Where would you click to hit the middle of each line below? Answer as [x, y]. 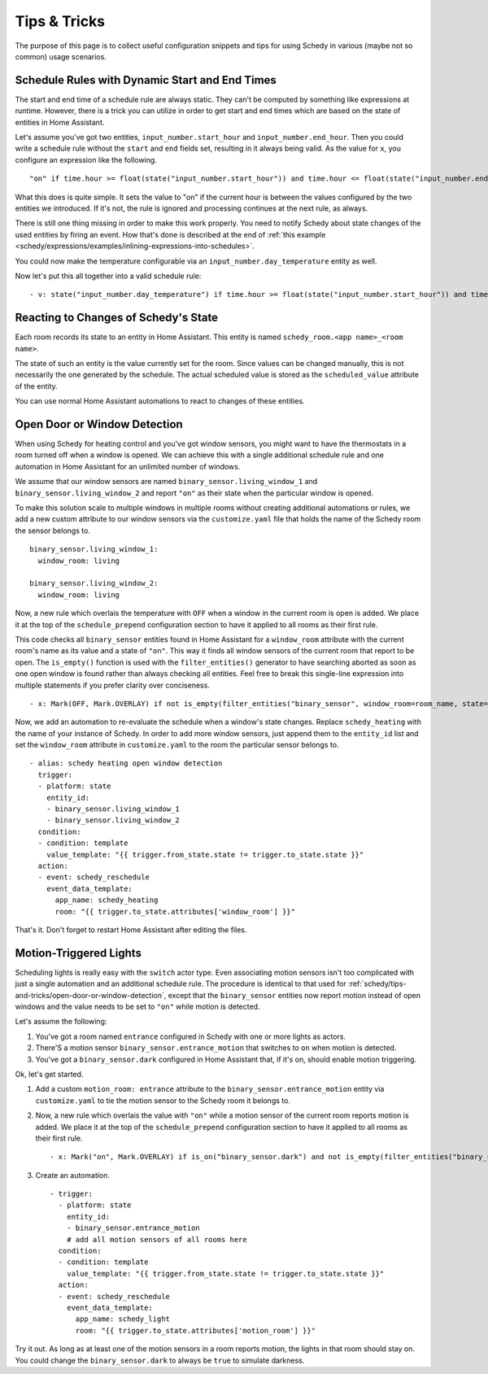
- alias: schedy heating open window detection [126, 763]
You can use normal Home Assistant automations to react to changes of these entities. [160, 401]
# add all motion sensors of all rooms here [157, 1239]
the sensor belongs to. [53, 530]
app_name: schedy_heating [107, 900]
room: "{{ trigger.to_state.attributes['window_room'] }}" [175, 912]
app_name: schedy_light [123, 1319]
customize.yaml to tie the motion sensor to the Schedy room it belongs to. [163, 1100]
